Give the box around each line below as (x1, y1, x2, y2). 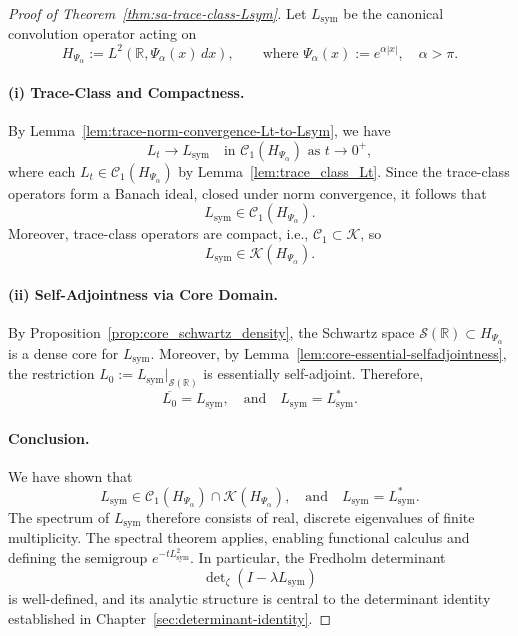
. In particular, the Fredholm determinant (190, 547, 446, 568)
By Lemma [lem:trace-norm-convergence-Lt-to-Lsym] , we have (8, 120, 391, 141)
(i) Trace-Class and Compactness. (8, 82, 245, 102)
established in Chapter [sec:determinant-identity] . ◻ (8, 607, 332, 628)
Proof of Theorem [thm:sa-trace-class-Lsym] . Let (8, 3, 307, 23)
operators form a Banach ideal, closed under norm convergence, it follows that (8, 182, 487, 203)
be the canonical (343, 3, 444, 23)
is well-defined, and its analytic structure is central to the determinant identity (8, 587, 491, 608)
